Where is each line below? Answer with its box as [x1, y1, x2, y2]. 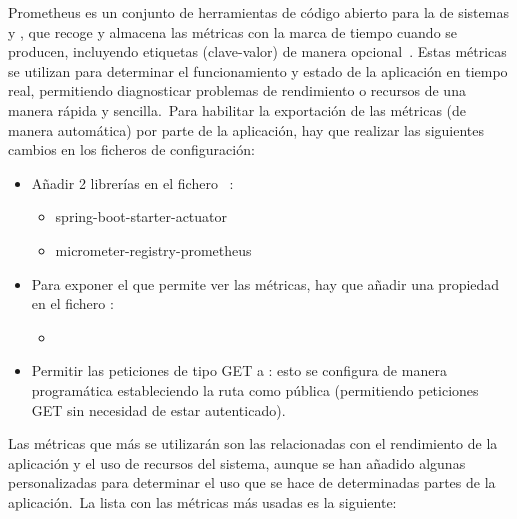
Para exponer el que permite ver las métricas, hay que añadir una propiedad [31, 273, 500, 294]
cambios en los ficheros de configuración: [8, 139, 255, 160]
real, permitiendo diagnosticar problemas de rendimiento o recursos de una [8, 80, 466, 101]
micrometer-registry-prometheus [55, 239, 252, 260]
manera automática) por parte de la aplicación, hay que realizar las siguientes [8, 119, 485, 140]
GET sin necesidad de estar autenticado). [31, 399, 286, 420]
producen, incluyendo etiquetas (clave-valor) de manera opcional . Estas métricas [8, 41, 507, 62]
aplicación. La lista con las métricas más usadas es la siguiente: [8, 491, 397, 512]
